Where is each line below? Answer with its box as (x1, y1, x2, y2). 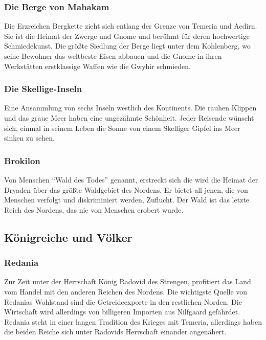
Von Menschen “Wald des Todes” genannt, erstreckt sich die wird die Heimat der (4, 174, 258, 185)
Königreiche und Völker (4, 229, 132, 245)
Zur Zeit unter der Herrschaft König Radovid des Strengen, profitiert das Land (4, 276, 251, 287)
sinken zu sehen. (4, 132, 55, 143)
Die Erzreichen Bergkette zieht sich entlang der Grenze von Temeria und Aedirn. (4, 20, 257, 31)
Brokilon (4, 154, 40, 167)
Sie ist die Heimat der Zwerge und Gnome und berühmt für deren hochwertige (4, 30, 250, 41)
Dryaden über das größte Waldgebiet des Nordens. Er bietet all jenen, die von (4, 184, 248, 195)
